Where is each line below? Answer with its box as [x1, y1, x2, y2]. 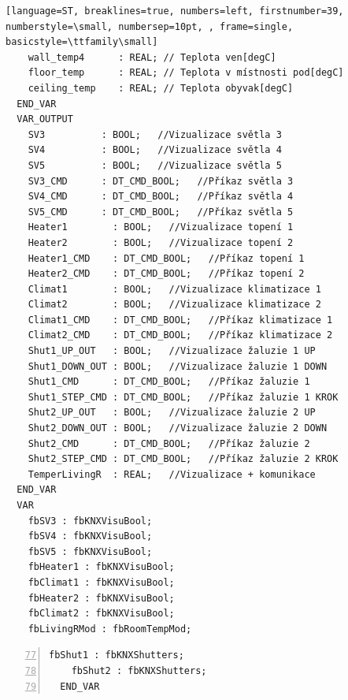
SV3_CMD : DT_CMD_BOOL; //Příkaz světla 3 [28, 175, 294, 187]
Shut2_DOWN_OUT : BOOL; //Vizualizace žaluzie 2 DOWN [28, 423, 328, 434]
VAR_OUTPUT [17, 114, 73, 125]
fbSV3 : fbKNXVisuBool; [28, 515, 153, 527]
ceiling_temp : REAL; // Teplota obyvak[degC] [28, 82, 294, 94]
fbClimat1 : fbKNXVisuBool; [28, 576, 175, 588]
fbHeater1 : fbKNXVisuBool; [28, 561, 175, 573]
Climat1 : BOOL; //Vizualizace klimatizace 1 [28, 283, 321, 295]
